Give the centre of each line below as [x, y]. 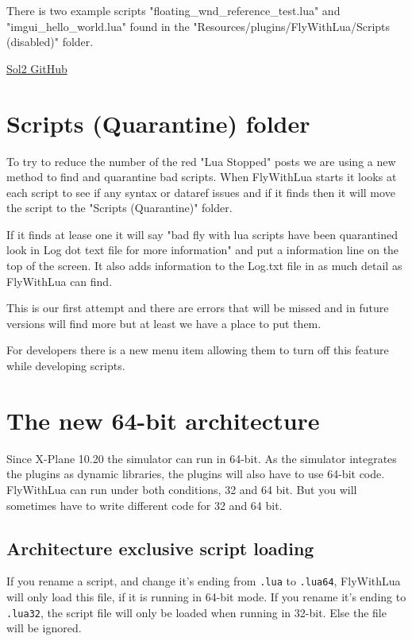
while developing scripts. [66, 366]
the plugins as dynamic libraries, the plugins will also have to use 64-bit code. [196, 474]
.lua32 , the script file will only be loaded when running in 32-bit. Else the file [196, 612]
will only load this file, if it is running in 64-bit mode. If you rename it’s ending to [206, 596]
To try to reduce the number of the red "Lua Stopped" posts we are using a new [201, 161]
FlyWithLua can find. [60, 281]
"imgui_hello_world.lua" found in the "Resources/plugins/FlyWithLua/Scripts [198, 26]
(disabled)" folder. [50, 42]
